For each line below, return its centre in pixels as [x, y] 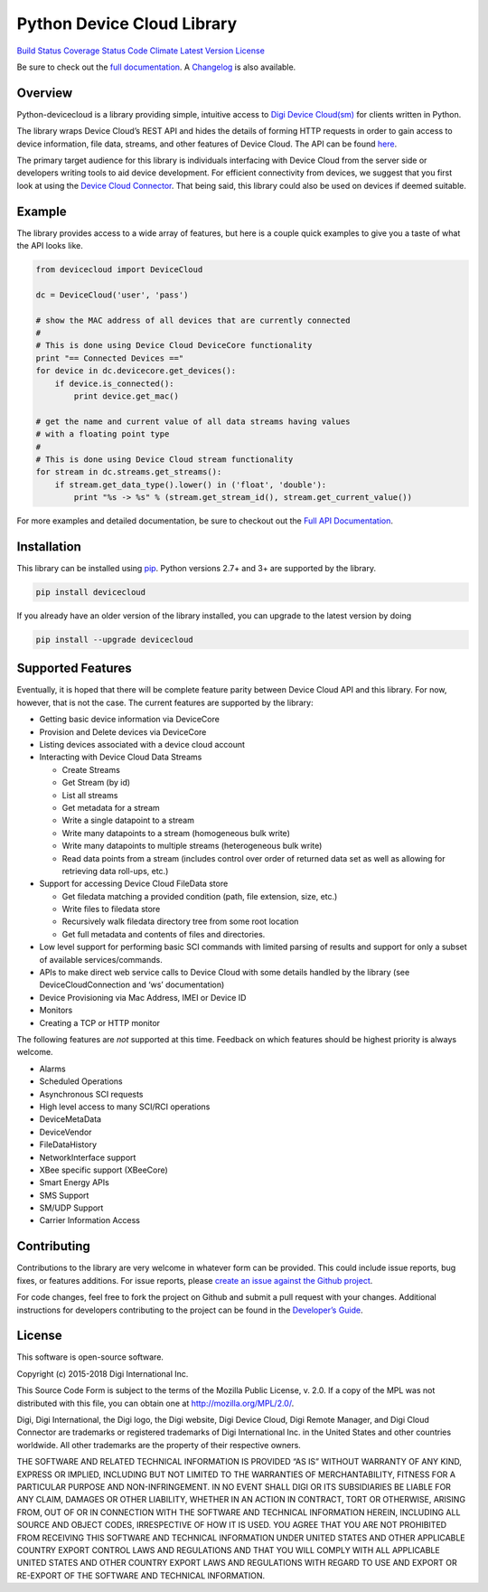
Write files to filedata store [111, 909]
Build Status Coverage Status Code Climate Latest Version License [141, 51]
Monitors [56, 1010]
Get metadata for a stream [111, 807]
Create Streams [91, 769]
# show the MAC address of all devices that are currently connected [193, 320]
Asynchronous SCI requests [91, 1094]
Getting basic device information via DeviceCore [130, 720]
